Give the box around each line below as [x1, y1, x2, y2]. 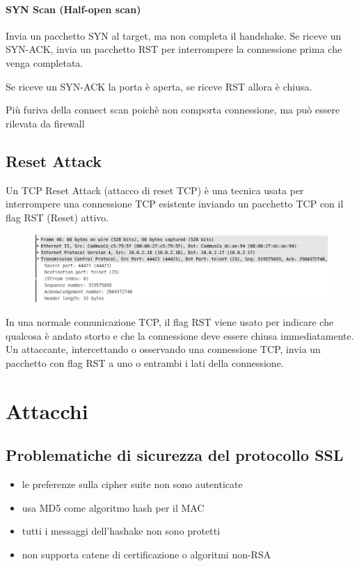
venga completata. [6, 55, 83, 70]
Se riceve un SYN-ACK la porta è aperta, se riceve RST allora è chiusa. [6, 79, 312, 93]
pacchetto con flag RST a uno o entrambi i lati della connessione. [6, 356, 284, 370]
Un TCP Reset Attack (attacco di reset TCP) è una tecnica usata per [6, 182, 304, 197]
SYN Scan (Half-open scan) [6, 1, 141, 16]
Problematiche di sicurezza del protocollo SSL [6, 444, 344, 466]
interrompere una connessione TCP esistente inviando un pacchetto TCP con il [6, 196, 344, 211]
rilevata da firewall [6, 116, 85, 130]
